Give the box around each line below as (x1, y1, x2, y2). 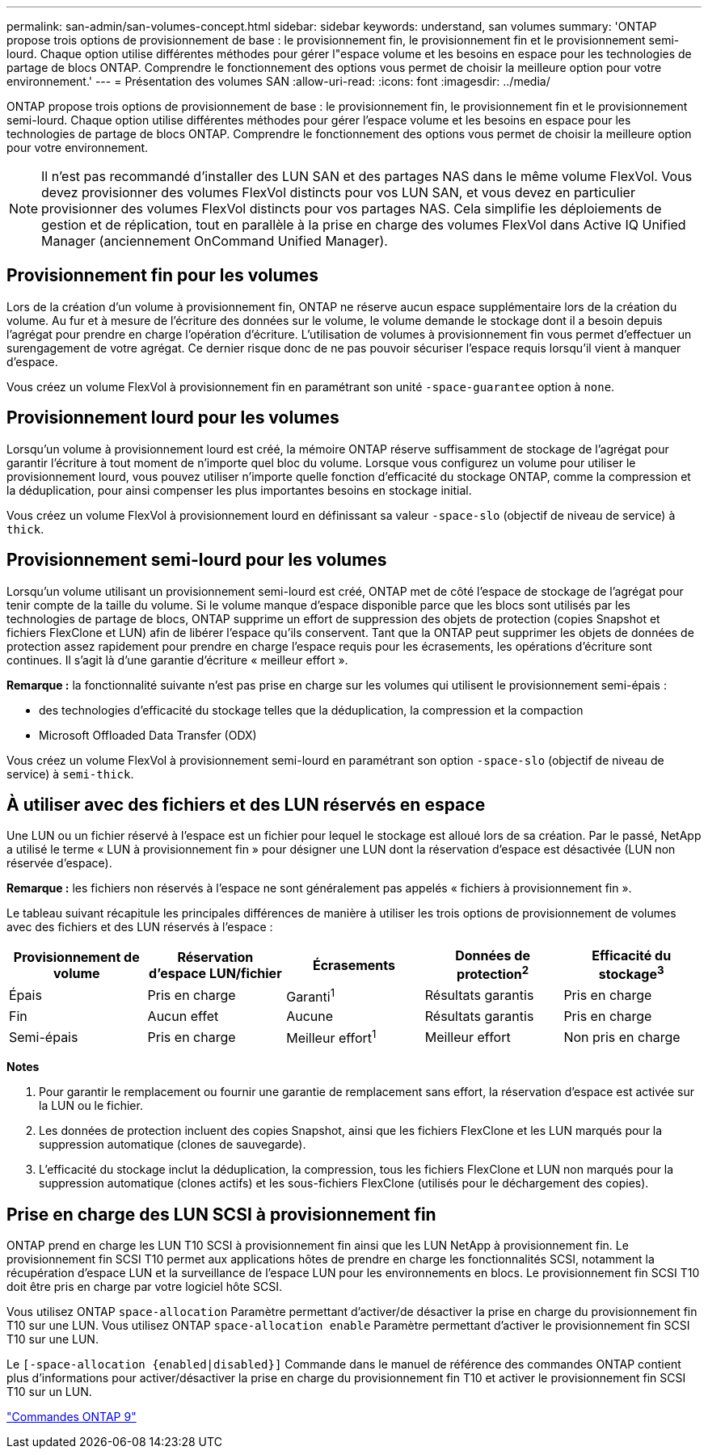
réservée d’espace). (6, 856, 112, 871)
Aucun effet (147, 1008, 219, 1025)
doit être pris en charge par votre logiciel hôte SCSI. (6, 1280, 283, 1294)
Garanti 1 (286, 985, 335, 1006)
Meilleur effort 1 (286, 1027, 377, 1047)
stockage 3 (598, 964, 664, 983)
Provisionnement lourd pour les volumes (6, 407, 339, 428)
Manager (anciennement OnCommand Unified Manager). (41, 233, 388, 249)
